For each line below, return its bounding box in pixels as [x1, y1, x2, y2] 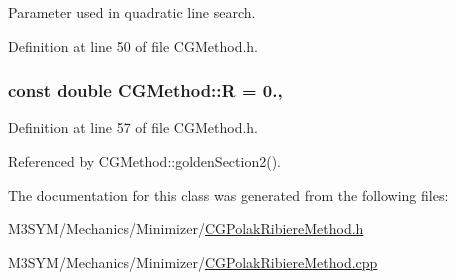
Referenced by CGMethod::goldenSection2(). [8, 151, 281, 171]
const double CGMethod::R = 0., [8, 78, 283, 103]
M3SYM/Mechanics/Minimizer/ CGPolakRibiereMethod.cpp [8, 251, 378, 272]
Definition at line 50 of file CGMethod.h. [8, 35, 258, 56]
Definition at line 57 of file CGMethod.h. [8, 117, 258, 138]
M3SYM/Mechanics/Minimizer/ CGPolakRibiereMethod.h [8, 218, 364, 239]
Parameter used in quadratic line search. [8, 2, 256, 22]
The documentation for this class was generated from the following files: [8, 184, 449, 205]
